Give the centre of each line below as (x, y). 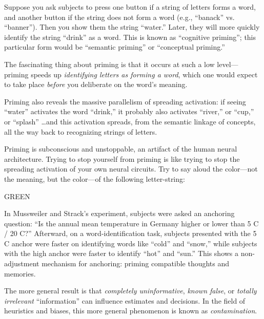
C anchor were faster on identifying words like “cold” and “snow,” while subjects (131, 243)
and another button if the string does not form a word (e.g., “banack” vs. (119, 17)
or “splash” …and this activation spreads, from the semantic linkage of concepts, (130, 121)
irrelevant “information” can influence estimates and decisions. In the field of (125, 300)
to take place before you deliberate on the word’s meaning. (96, 84)
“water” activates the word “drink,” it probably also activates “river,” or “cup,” (129, 111)
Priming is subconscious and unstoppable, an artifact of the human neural (121, 149)
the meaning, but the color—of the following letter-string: (95, 178)
